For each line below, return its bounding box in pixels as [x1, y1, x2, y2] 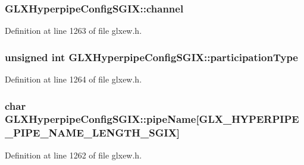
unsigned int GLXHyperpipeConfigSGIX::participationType [5, 49, 298, 64]
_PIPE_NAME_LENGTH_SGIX [5, 125, 177, 140]
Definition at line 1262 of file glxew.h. [5, 148, 142, 161]
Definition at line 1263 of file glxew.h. [5, 24, 142, 37]
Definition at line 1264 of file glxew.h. [5, 73, 142, 85]
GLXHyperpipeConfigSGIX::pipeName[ [5, 112, 199, 126]
